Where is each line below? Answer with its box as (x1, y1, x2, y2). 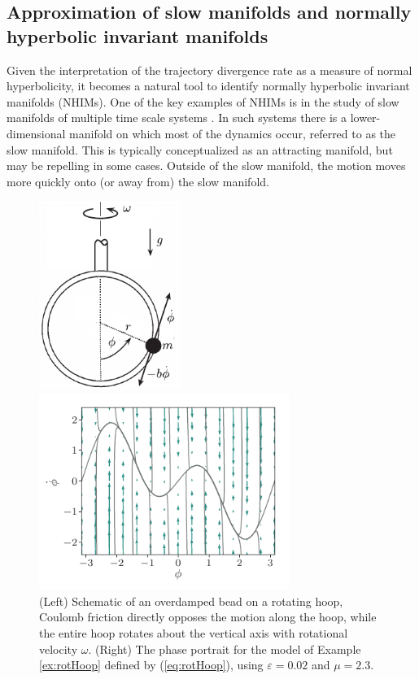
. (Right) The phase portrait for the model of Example (88, 640, 361, 657)
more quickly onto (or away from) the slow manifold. (7, 172, 269, 189)
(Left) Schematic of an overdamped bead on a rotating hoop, (39, 592, 343, 609)
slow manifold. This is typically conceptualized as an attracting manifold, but (7, 141, 393, 158)
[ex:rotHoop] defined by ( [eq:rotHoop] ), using (39, 656, 264, 673)
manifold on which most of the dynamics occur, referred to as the (69, 124, 396, 141)
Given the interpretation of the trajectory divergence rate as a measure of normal (7, 61, 412, 78)
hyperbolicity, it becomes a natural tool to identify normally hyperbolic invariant (7, 77, 410, 94)
